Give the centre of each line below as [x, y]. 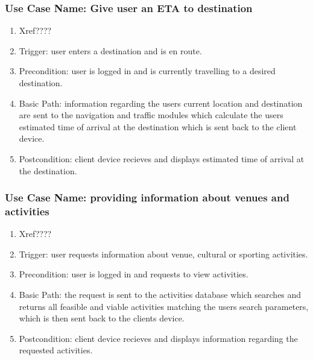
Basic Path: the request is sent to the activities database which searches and [160, 295]
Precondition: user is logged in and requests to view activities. [134, 274]
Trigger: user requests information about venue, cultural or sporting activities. [163, 254]
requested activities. [56, 350]
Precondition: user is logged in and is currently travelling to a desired [147, 71]
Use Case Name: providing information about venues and [147, 197]
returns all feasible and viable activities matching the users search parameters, [164, 306]
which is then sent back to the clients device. [102, 318]
